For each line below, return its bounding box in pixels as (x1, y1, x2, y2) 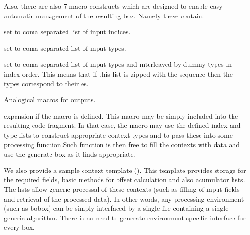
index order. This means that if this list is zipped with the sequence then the (4, 68, 233, 78)
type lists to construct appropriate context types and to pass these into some (4, 129, 233, 140)
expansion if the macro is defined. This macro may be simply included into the (4, 110, 238, 121)
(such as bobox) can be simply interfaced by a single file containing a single (4, 203, 229, 213)
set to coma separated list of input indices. (4, 27, 131, 37)
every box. (4, 222, 35, 232)
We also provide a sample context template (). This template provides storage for (4, 165, 246, 175)
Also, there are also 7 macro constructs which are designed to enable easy (4, 1, 223, 11)
